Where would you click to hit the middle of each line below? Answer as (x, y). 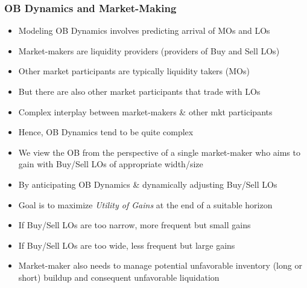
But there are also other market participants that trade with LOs (139, 91)
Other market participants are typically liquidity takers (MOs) (134, 71)
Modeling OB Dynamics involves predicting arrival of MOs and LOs (144, 30)
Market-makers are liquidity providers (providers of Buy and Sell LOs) (149, 50)
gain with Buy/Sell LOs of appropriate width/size (111, 164)
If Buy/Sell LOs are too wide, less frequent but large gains (127, 245)
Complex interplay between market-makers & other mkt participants (145, 111)
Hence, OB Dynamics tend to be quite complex (106, 132)
